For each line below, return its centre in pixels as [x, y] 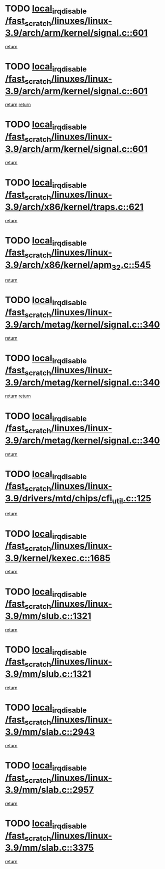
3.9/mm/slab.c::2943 [50, 732]
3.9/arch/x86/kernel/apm [58, 265]
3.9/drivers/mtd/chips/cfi [59, 498]
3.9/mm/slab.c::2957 [50, 790]
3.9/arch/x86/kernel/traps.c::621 [74, 207]
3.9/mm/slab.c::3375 [50, 848]
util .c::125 [132, 499]
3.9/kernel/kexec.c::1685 [58, 558]
